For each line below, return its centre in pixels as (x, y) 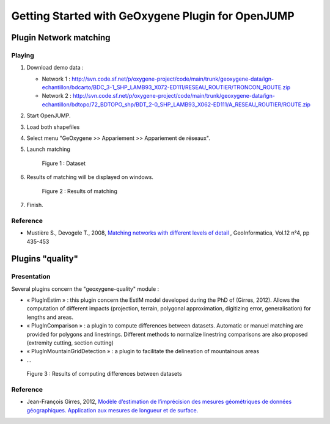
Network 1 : (56, 79)
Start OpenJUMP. (49, 115)
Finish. (35, 205)
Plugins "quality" (45, 259)
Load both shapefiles (53, 127)
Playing (23, 55)
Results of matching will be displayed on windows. (90, 177)
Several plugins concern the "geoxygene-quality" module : (85, 289)
